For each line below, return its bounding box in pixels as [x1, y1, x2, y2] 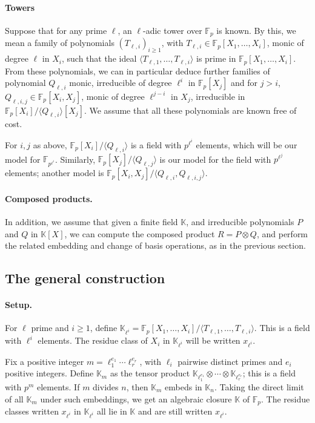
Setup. [5, 298, 32, 311]
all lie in [96, 404, 127, 417]
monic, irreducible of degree [69, 76, 172, 89]
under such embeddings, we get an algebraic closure [40, 392, 232, 405]
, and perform [256, 227, 308, 240]
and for [231, 76, 258, 89]
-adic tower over [143, 24, 202, 36]
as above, [33, 138, 67, 151]
